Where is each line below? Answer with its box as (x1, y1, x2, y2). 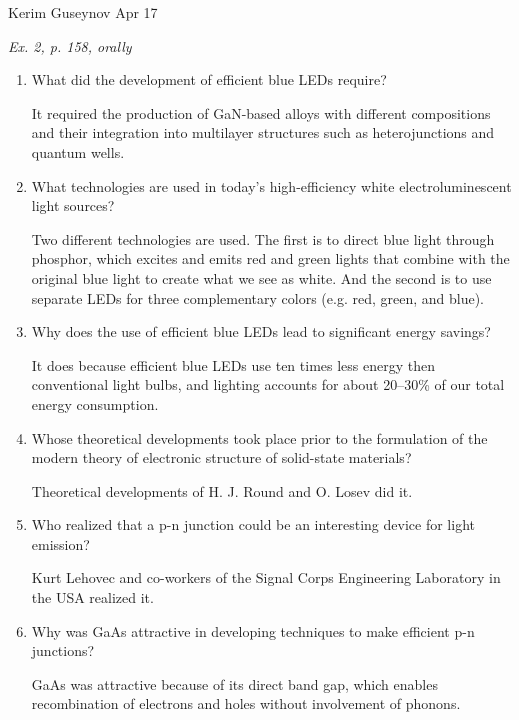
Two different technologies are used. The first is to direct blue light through (31, 228, 495, 249)
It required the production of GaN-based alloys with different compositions (31, 102, 491, 123)
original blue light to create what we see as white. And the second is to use (31, 267, 492, 288)
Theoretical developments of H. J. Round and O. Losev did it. (31, 480, 413, 501)
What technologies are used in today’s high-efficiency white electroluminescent (31, 175, 512, 196)
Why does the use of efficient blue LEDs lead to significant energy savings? (31, 321, 491, 342)
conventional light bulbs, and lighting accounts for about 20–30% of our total (31, 374, 505, 395)
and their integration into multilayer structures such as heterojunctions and (31, 122, 495, 143)
